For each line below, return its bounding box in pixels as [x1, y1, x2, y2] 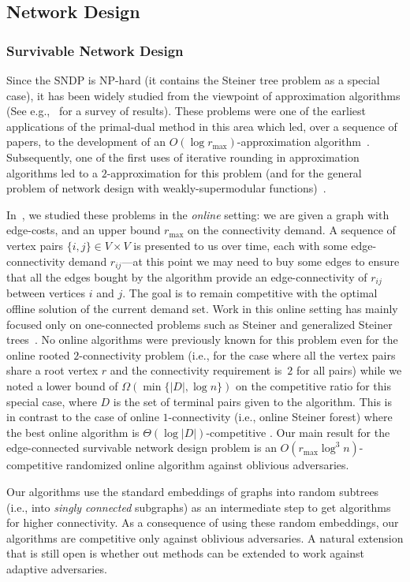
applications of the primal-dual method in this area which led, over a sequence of [6, 118, 397, 134]
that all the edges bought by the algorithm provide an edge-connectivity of [6, 268, 367, 285]
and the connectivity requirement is [110, 362, 282, 379]
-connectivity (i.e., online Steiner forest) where [168, 409, 393, 425]
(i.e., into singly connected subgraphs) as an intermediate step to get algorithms [6, 498, 391, 515]
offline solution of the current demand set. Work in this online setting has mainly [6, 300, 398, 317]
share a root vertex [6, 362, 99, 379]
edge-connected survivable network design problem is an [6, 439, 277, 456]
